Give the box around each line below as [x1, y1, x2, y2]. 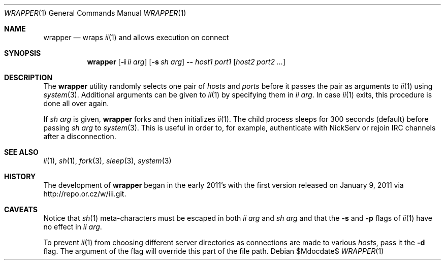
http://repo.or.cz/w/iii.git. [43, 189, 126, 198]
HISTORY [4, 172, 36, 181]
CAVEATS [4, 205, 38, 214]
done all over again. [43, 99, 109, 108]
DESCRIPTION [4, 73, 53, 82]
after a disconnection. [43, 132, 116, 141]
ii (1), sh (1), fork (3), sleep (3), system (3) [43, 156, 172, 165]
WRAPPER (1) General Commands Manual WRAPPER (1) [4, 9, 186, 17]
